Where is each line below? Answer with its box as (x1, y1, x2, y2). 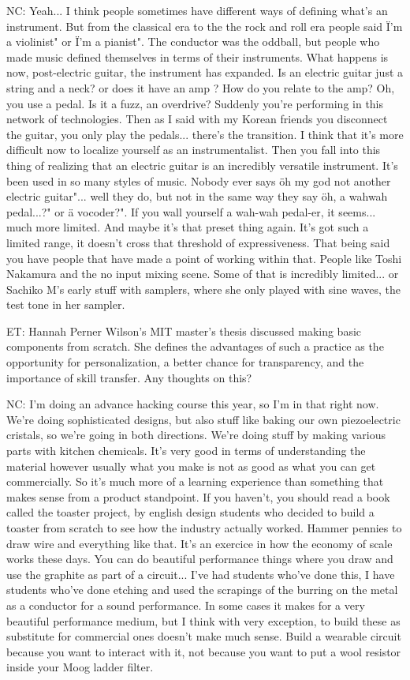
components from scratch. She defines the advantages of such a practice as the (6, 338, 384, 355)
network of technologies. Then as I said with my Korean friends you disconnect (6, 111, 388, 127)
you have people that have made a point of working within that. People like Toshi (6, 250, 402, 266)
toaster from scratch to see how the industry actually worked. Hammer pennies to (6, 520, 402, 535)
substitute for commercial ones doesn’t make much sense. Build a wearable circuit (6, 628, 401, 644)
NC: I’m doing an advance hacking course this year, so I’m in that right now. (6, 396, 379, 412)
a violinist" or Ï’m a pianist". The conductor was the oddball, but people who (6, 33, 380, 50)
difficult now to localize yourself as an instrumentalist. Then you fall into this (6, 141, 381, 158)
